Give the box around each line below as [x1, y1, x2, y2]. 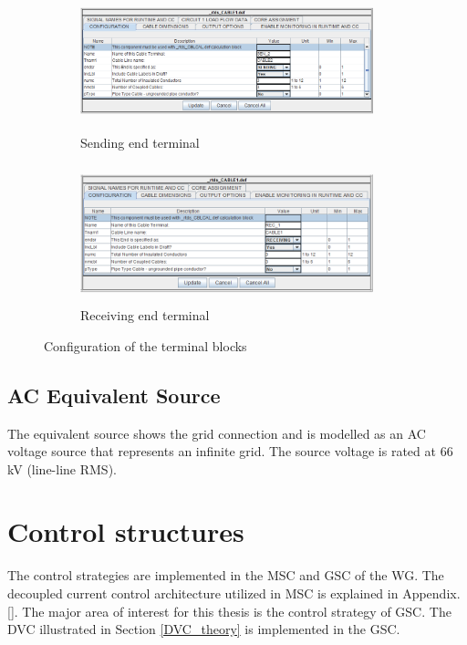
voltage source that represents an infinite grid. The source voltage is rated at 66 [7, 442, 453, 461]
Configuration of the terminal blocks [44, 336, 247, 355]
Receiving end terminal [80, 306, 210, 325]
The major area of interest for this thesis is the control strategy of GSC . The [22, 601, 451, 620]
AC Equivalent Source [7, 380, 221, 409]
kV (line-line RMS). [7, 459, 117, 478]
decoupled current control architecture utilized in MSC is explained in [7, 584, 399, 603]
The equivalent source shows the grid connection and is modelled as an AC [7, 423, 426, 442]
